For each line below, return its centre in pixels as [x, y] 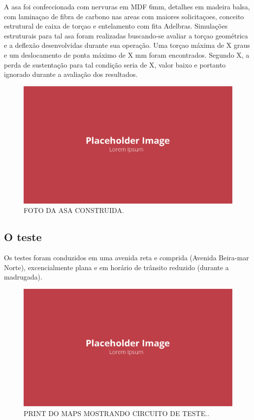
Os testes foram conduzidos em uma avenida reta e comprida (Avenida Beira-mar [127, 258]
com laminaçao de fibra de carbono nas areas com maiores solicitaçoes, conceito [124, 16]
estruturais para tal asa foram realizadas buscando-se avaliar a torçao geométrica [126, 35]
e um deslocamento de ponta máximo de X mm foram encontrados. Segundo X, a [127, 54]
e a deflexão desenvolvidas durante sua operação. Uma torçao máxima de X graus [127, 45]
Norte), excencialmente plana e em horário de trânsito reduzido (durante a [116, 267]
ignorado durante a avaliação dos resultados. [71, 74]
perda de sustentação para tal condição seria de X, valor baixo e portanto [115, 64]
